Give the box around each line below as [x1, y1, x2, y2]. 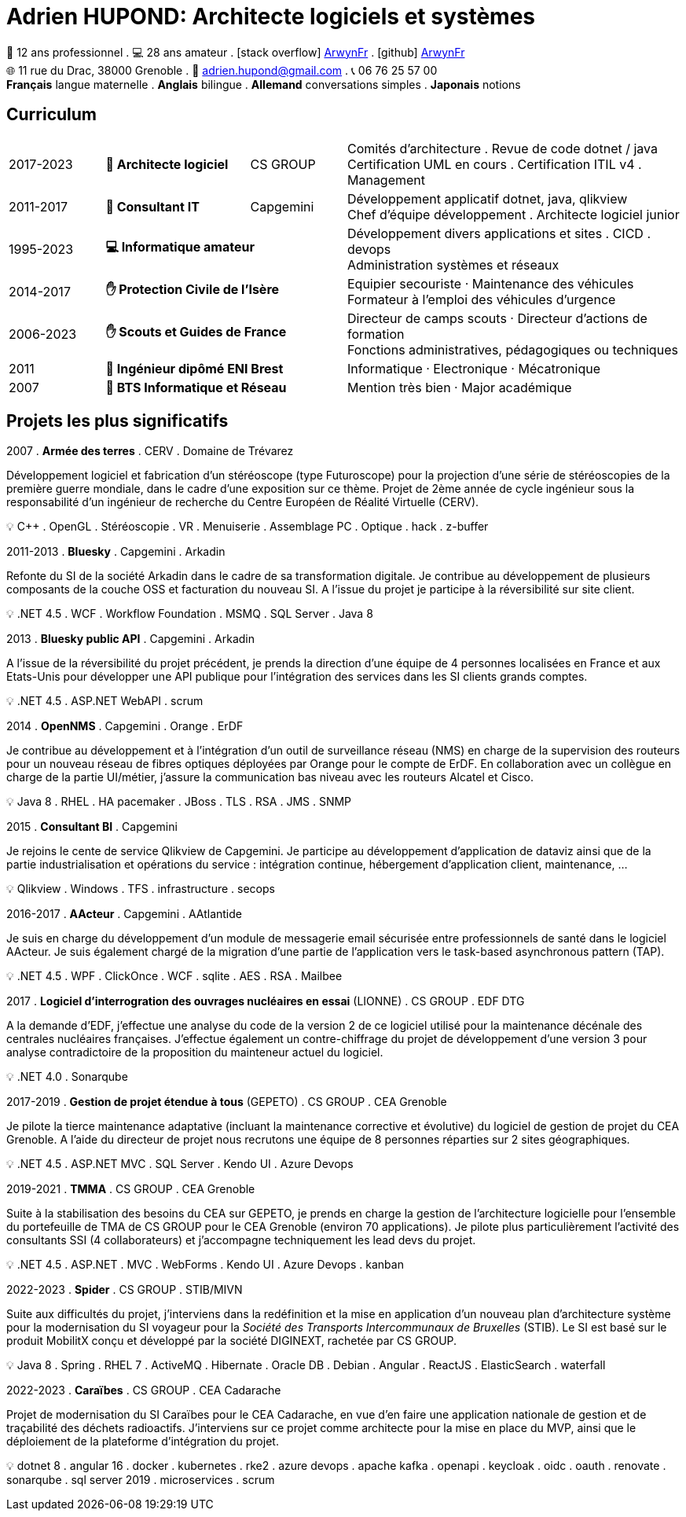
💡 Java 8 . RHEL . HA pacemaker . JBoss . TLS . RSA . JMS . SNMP [6, 795, 352, 809]
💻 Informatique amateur [105, 239, 255, 255]
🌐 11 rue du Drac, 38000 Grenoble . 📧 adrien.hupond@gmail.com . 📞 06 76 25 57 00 [6, 63, 438, 77]
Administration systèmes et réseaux [347, 256, 559, 273]
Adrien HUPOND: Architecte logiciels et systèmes [6, 3, 536, 30]
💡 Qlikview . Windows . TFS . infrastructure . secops [6, 882, 275, 896]
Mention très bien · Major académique [347, 379, 572, 395]
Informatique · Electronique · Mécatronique [347, 360, 600, 376]
